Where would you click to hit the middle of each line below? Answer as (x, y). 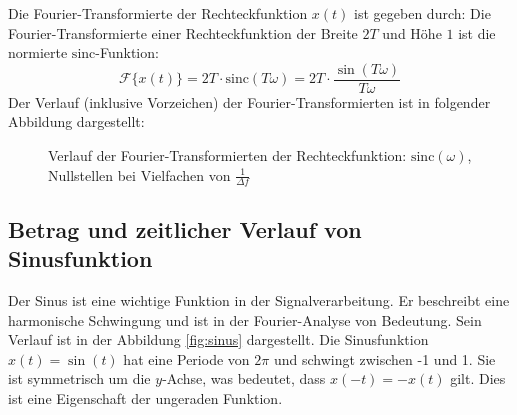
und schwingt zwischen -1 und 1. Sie (384, 358)
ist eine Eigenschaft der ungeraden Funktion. (145, 398)
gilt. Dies (478, 378)
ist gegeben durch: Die (422, 13)
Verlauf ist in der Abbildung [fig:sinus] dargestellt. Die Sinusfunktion (218, 339)
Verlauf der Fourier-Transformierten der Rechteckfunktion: (227, 155)
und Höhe (412, 32)
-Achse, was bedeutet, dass (244, 378)
